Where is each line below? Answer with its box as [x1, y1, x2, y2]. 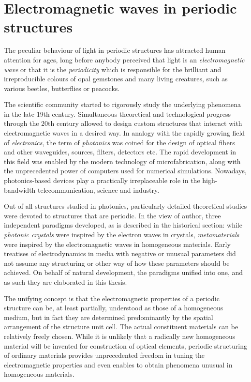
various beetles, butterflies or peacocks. [4, 83, 120, 93]
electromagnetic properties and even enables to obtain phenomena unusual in [4, 359, 233, 369]
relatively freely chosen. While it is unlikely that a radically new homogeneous [4, 331, 236, 341]
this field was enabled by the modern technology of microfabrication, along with [4, 156, 241, 166]
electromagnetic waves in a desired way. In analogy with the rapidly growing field [4, 128, 245, 138]
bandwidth [4, 184, 36, 195]
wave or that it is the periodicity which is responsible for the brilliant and [4, 64, 221, 74]
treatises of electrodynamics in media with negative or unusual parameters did [4, 248, 236, 259]
